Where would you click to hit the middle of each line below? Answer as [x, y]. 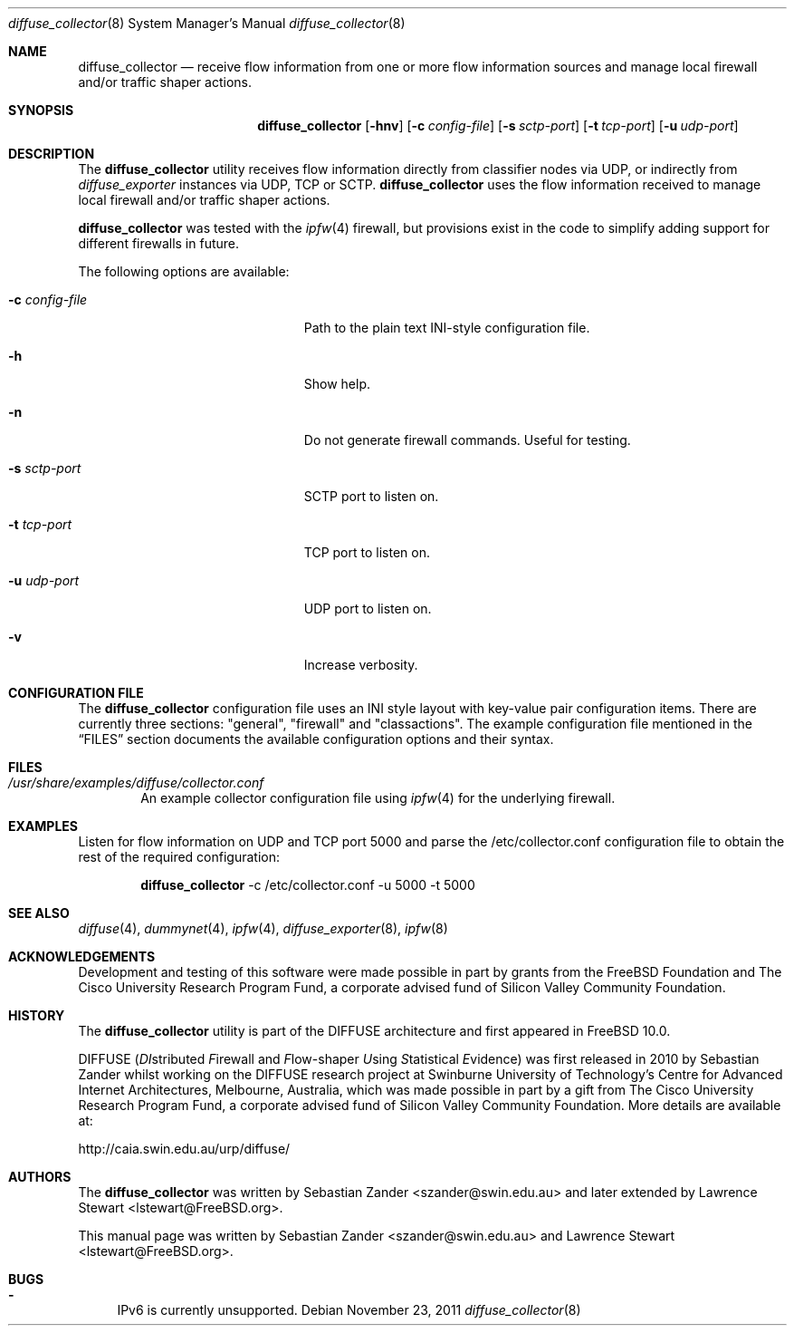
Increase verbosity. [361, 665]
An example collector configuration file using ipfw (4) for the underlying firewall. [378, 798]
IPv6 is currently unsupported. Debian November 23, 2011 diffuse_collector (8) [349, 1310]
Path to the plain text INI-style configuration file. [447, 328]
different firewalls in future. [159, 243]
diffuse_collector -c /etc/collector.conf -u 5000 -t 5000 [308, 885]
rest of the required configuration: [179, 857]
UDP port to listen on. [368, 609]
